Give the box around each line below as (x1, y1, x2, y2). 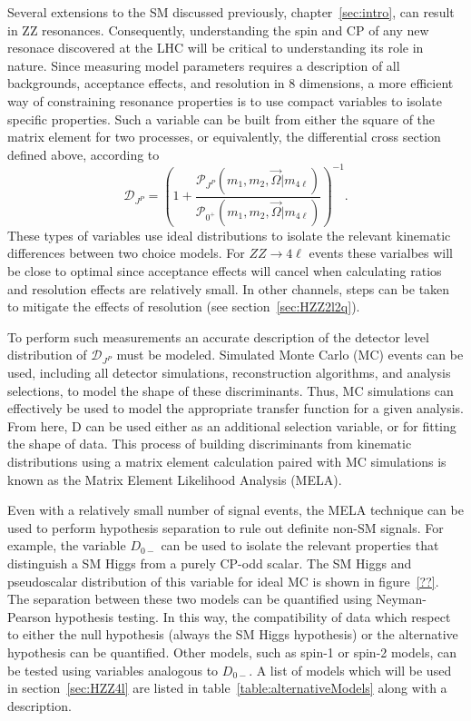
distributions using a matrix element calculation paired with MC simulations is (7, 452, 446, 471)
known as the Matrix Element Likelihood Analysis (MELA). (7, 469, 342, 489)
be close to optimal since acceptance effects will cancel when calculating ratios (7, 261, 442, 280)
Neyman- (376, 589, 427, 608)
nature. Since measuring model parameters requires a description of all (7, 55, 400, 74)
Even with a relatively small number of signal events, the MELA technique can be (7, 500, 464, 519)
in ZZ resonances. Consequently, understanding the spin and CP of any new (7, 20, 429, 39)
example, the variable (7, 536, 126, 555)
